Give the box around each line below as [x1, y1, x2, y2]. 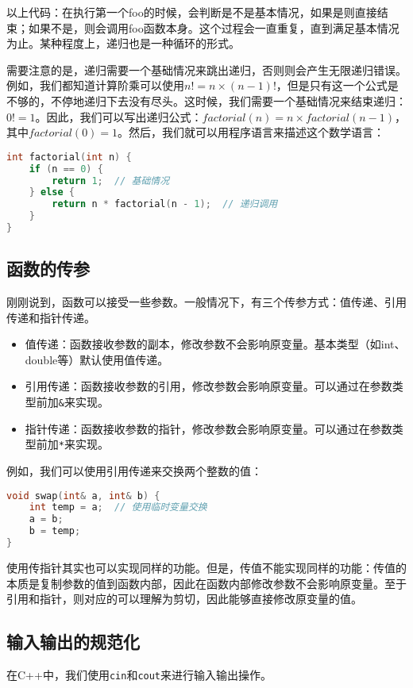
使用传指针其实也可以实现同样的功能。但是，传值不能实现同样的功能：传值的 [6, 559, 407, 575]
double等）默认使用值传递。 [25, 351, 169, 367]
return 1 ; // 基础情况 [52, 175, 170, 186]
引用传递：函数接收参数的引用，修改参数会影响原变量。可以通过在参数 [25, 378, 392, 394]
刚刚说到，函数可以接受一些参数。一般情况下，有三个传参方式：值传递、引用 [6, 294, 407, 310]
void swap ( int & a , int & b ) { [6, 490, 160, 502]
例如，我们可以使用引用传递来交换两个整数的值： [6, 462, 262, 479]
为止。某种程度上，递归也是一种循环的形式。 [6, 35, 240, 52]
